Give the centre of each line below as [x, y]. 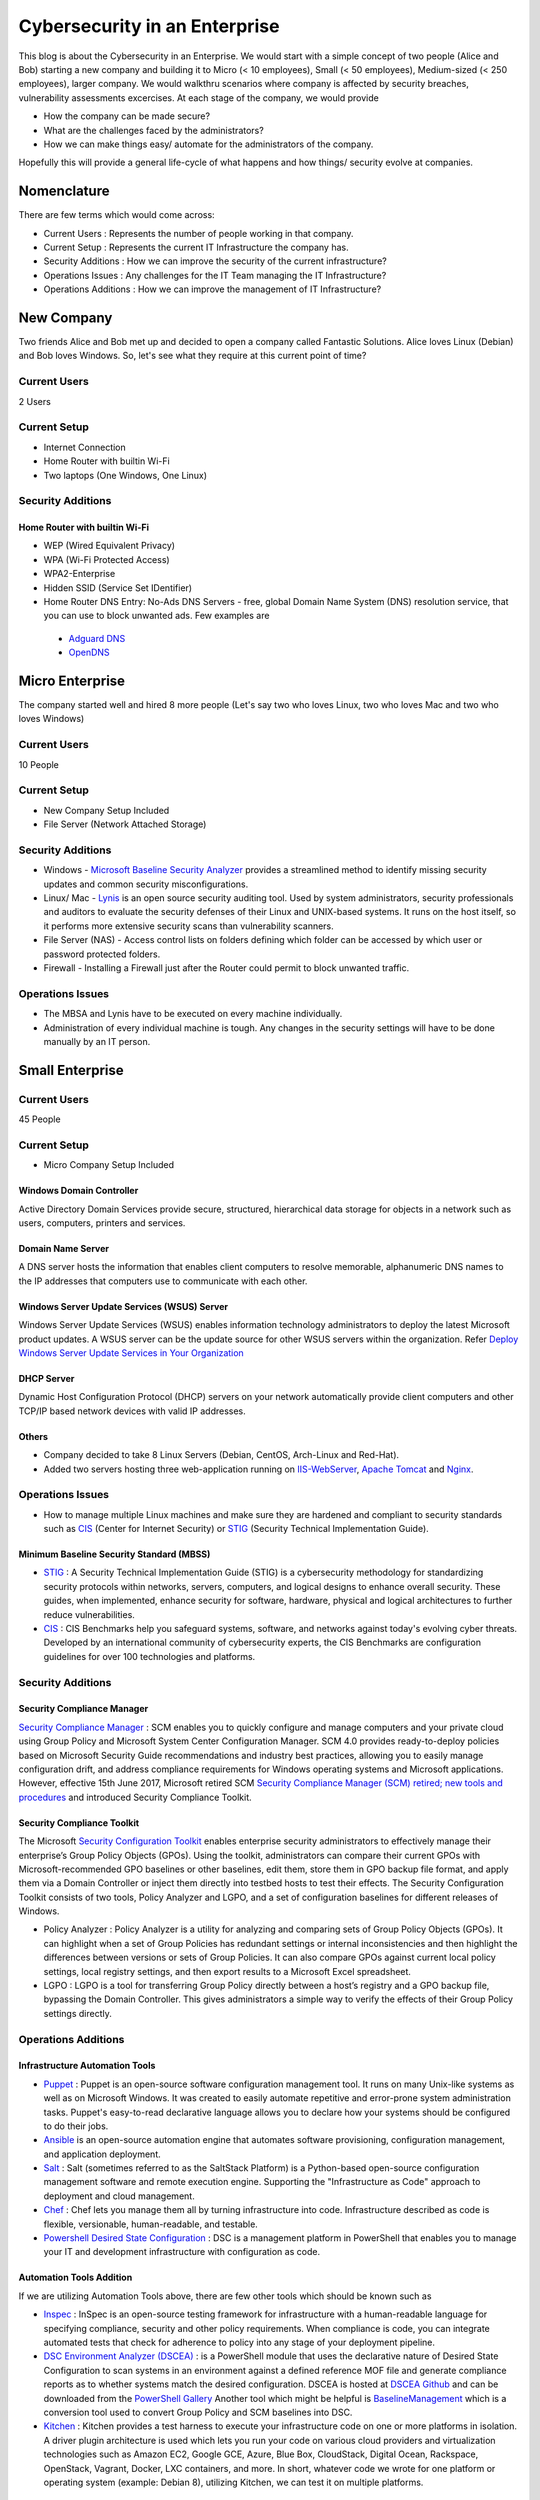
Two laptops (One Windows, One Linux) [125, 475]
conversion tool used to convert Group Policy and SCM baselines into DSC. [198, 2412]
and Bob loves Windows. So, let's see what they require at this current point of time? [192, 356]
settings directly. [77, 2013]
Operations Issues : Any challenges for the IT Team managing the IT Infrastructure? [215, 275]
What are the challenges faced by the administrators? [153, 130]
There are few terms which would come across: [116, 215]
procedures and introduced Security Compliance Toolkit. [135, 1797]
